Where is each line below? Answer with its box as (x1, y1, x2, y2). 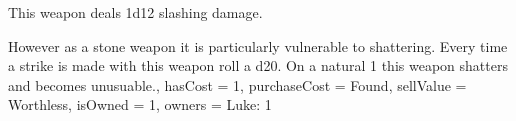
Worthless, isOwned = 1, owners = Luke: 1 (8, 94, 272, 115)
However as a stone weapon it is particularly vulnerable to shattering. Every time (8, 35, 508, 56)
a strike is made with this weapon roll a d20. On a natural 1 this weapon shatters (8, 55, 508, 76)
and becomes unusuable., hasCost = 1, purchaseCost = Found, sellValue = (8, 74, 467, 95)
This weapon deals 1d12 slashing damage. (8, 2, 263, 22)
